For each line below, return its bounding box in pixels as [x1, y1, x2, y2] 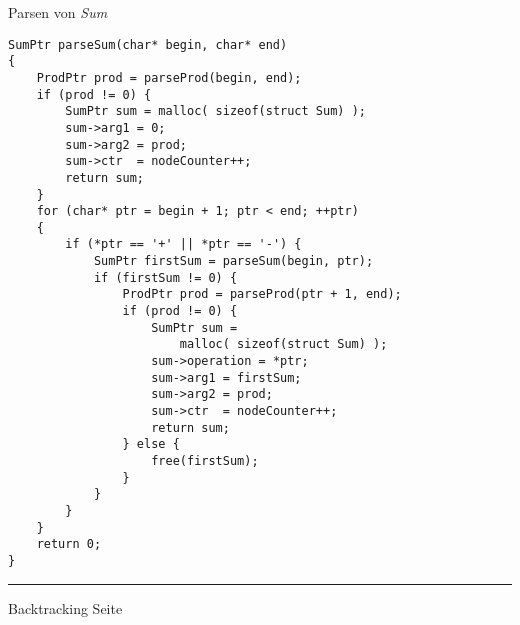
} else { [122, 437, 180, 452]
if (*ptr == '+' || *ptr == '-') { [65, 237, 302, 252]
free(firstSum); [151, 454, 259, 468]
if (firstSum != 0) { [93, 270, 238, 285]
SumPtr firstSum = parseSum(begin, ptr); [93, 254, 374, 269]
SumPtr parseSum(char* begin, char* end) [8, 37, 288, 52]
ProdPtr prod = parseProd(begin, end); [36, 70, 302, 85]
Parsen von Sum [8, 2, 108, 22]
